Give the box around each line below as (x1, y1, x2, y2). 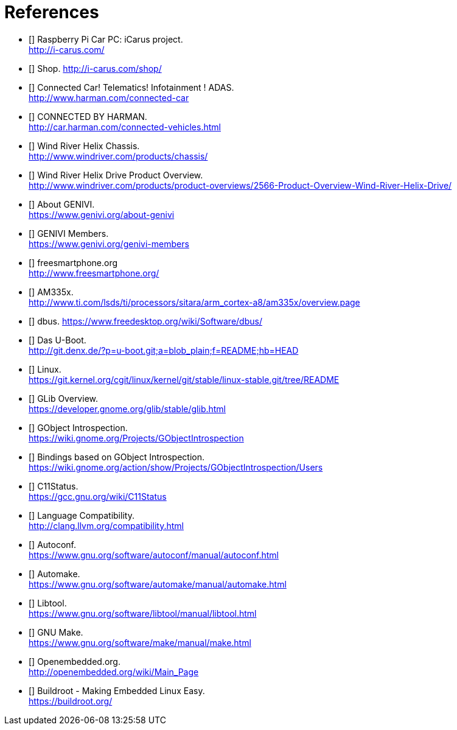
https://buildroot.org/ (29, 695, 113, 706)
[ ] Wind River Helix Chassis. (29, 140, 140, 151)
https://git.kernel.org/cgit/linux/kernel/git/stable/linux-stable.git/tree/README (29, 374, 340, 385)
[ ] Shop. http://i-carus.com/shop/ (29, 63, 162, 74)
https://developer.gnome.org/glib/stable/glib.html (29, 403, 226, 414)
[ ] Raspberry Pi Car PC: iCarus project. (29, 33, 183, 44)
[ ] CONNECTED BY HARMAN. (29, 111, 147, 122)
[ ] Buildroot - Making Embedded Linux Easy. (29, 685, 205, 696)
